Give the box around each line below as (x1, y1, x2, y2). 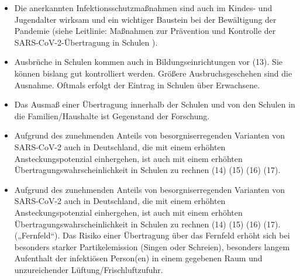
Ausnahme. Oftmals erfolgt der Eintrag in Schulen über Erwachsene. (14, 78, 260, 91)
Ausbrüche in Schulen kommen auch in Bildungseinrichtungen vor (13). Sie (14, 56, 283, 68)
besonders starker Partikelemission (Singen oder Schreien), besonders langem (14, 240, 290, 253)
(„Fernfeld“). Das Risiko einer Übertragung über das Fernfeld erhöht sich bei (14, 229, 290, 241)
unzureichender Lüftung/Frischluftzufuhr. (14, 263, 163, 275)
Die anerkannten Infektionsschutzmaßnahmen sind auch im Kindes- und (14, 2, 273, 13)
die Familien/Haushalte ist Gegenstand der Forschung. (14, 109, 210, 122)
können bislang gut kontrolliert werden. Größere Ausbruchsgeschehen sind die (14, 67, 292, 79)
